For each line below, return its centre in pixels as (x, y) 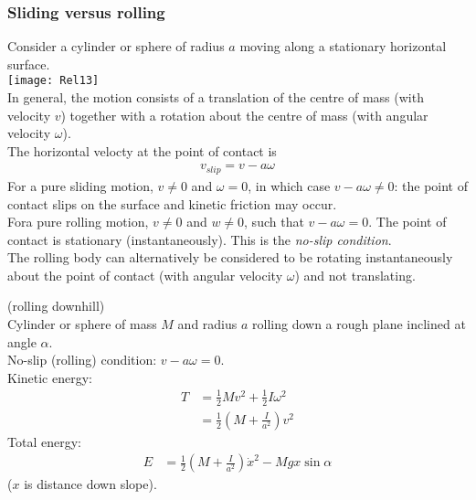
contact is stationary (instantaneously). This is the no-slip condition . (200, 239)
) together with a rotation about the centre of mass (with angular (244, 115)
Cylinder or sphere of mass (82, 324)
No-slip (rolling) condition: (82, 360)
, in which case (289, 185)
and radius (207, 324)
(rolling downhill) (56, 306)
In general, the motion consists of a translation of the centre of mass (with (216, 97)
